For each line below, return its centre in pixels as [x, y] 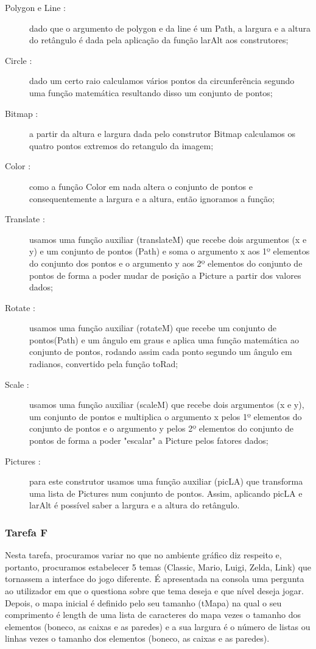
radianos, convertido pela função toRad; [104, 364]
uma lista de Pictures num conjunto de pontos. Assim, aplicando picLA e [166, 493]
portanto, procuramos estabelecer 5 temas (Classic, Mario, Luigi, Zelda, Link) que [158, 567]
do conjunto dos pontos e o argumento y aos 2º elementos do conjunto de [166, 263]
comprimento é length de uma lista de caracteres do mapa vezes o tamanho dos [153, 615]
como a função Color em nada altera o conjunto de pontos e [141, 186]
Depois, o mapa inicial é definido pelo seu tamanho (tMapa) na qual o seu [143, 602]
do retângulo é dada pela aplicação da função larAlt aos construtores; [159, 40]
